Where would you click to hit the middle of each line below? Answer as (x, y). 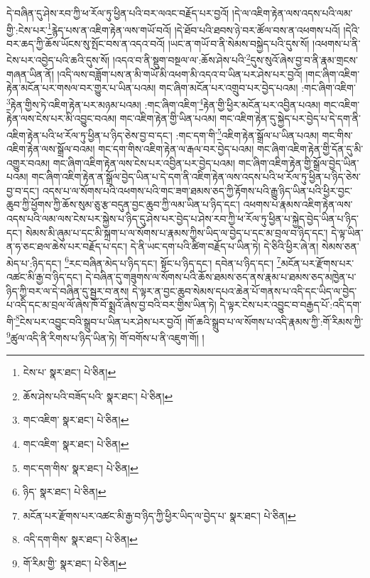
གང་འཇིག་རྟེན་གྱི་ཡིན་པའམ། (168, 118)
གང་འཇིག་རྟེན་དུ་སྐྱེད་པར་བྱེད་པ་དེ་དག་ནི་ (290, 118)
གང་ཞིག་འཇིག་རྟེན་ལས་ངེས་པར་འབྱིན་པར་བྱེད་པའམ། (144, 162)
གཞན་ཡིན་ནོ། (30, 74)
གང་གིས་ (337, 135)
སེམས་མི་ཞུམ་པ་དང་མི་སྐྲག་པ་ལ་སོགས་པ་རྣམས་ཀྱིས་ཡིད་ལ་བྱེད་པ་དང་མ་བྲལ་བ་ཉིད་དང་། (176, 232)
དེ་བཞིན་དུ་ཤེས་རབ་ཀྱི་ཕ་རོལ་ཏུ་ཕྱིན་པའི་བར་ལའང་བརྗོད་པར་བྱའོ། (118, 13)
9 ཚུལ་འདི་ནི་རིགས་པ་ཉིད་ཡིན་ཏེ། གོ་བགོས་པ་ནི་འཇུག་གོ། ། (105, 337)
